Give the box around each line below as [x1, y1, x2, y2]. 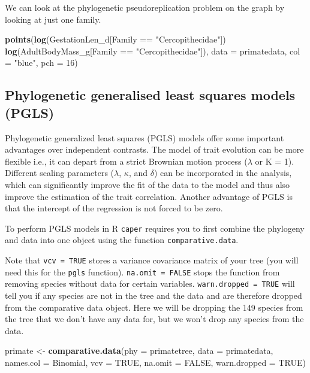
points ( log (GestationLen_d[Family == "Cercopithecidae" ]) [5, 33, 226, 46]
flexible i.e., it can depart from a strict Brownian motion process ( [5, 154, 248, 167]
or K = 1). [255, 154, 294, 167]
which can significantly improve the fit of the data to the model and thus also [5, 178, 290, 190]
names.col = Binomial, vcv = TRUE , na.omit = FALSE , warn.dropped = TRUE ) [5, 356, 306, 368]
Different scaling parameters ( [5, 166, 115, 179]
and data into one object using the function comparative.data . [5, 233, 239, 246]
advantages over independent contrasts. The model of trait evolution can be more [5, 143, 304, 156]
